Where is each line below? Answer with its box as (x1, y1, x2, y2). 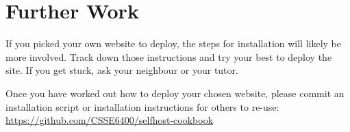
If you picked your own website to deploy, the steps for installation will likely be (5, 36, 341, 51)
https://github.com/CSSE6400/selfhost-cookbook (5, 113, 214, 127)
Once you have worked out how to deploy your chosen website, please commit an (5, 85, 345, 100)
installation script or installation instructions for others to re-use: (5, 99, 279, 114)
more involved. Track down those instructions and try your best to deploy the (5, 49, 332, 64)
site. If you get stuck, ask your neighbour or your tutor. (5, 63, 238, 77)
